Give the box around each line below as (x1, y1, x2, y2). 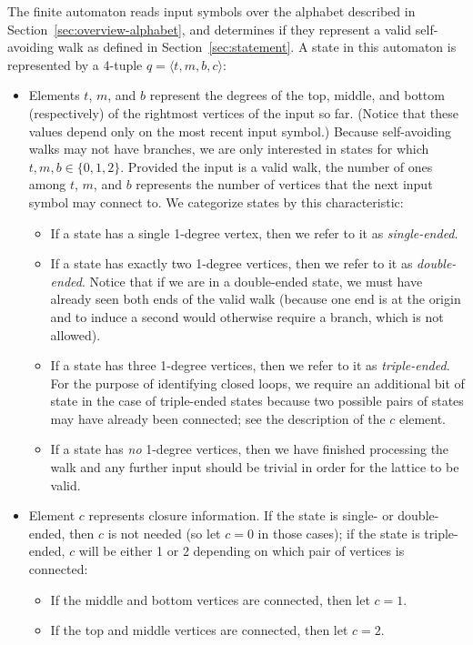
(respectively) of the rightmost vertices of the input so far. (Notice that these (28, 103, 459, 122)
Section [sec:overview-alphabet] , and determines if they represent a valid (7, 19, 412, 38)
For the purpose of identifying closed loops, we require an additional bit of (50, 373, 465, 392)
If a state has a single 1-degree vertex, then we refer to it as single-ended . (50, 223, 458, 242)
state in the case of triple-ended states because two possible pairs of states (50, 391, 464, 410)
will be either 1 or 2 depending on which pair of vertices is (78, 541, 405, 560)
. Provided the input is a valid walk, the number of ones (120, 156, 433, 176)
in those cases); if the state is (257, 523, 420, 542)
